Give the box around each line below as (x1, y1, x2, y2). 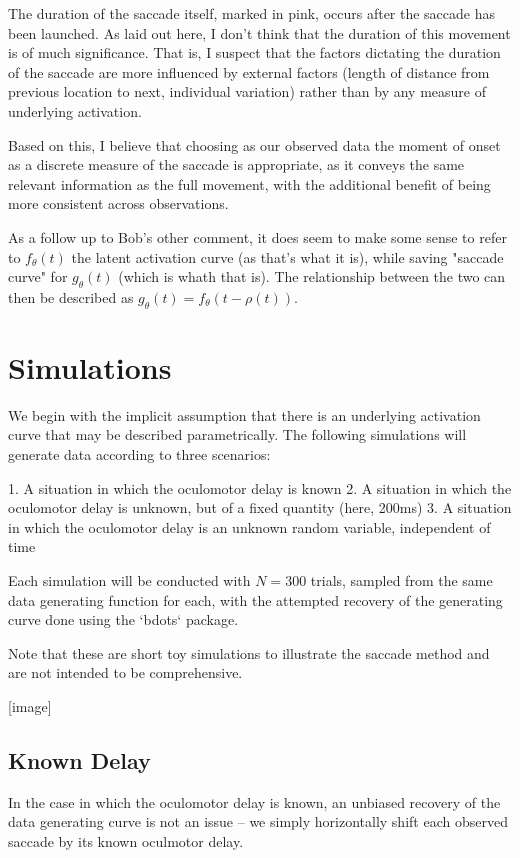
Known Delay (8, 744, 151, 775)
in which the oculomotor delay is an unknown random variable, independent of (8, 516, 491, 537)
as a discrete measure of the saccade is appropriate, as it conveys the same (8, 154, 465, 175)
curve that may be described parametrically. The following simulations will (8, 424, 467, 445)
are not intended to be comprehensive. (8, 662, 243, 683)
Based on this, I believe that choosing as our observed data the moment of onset (8, 134, 501, 155)
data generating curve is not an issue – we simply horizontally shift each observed (8, 811, 508, 832)
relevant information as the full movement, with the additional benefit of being (8, 173, 491, 194)
